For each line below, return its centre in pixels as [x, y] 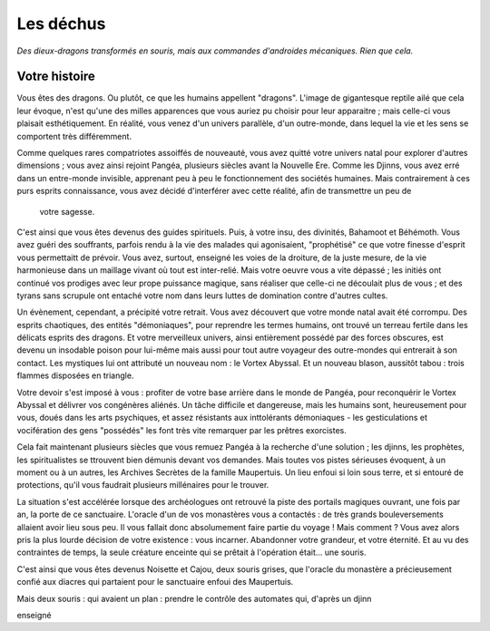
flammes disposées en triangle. [75, 375]
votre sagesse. [67, 211]
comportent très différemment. [74, 136]
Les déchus [61, 24]
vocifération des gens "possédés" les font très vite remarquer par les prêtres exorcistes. [181, 430]
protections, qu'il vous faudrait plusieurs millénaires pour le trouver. [143, 485]
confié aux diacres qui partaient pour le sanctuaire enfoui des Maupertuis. [155, 582]
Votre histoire [56, 77]
